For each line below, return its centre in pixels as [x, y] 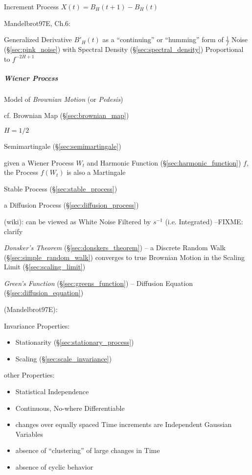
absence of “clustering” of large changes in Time [88, 450]
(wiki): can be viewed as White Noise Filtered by [78, 221]
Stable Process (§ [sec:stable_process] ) [61, 188]
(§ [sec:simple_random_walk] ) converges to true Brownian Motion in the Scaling [124, 257]
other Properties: [29, 375]
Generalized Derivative [38, 39]
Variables [29, 434]
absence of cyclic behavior [54, 467]
